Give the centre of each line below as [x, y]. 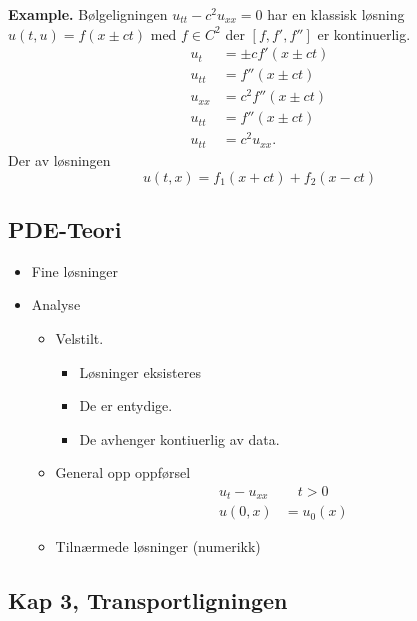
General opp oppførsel [123, 472]
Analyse [56, 304]
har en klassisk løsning [336, 14]
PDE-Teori [65, 228]
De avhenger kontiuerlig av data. [179, 438]
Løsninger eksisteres [140, 371]
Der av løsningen [59, 159]
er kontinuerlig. [364, 33]
